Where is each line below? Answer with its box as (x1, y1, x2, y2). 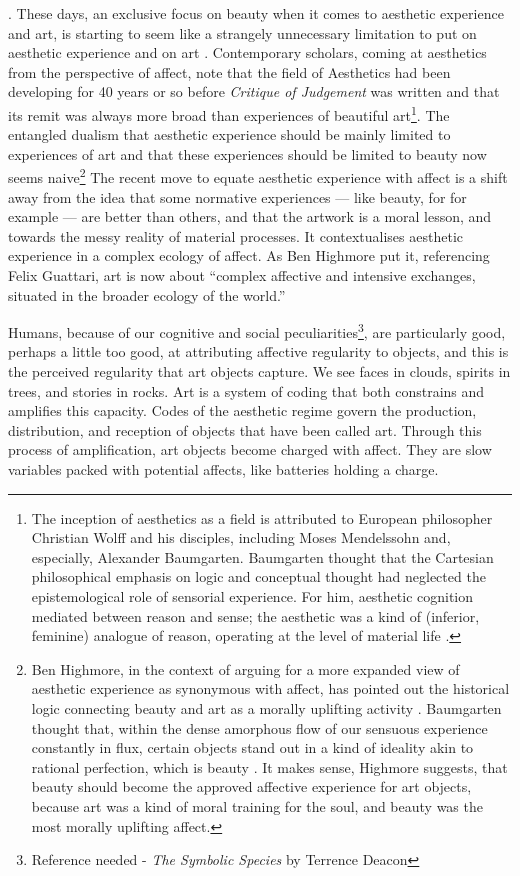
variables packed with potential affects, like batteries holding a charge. (8, 459, 439, 480)
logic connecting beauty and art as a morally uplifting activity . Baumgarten (31, 697, 502, 718)
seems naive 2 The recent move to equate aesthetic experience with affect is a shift (8, 164, 508, 188)
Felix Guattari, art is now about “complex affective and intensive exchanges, (8, 265, 476, 286)
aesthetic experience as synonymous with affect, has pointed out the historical (31, 678, 510, 699)
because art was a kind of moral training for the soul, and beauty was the (31, 795, 483, 816)
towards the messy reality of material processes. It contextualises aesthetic (8, 225, 463, 246)
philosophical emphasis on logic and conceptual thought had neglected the (31, 566, 486, 587)
